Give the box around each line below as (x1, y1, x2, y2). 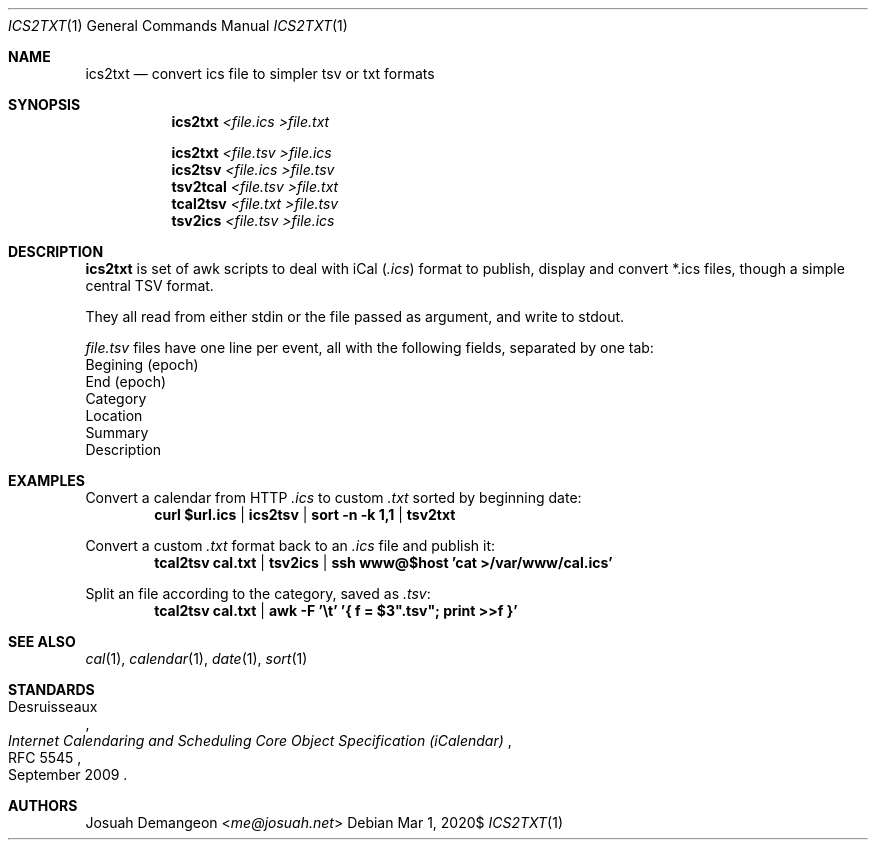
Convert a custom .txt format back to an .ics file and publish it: (85, 537, 496, 554)
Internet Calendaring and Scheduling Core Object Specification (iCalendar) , (8, 732, 512, 749)
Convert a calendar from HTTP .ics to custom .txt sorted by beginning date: (85, 489, 582, 506)
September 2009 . (8, 766, 128, 783)
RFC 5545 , (8, 749, 82, 766)
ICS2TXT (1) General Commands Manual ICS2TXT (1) (8, 17, 348, 34)
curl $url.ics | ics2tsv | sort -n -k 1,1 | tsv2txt (154, 506, 456, 523)
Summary (85, 424, 149, 441)
